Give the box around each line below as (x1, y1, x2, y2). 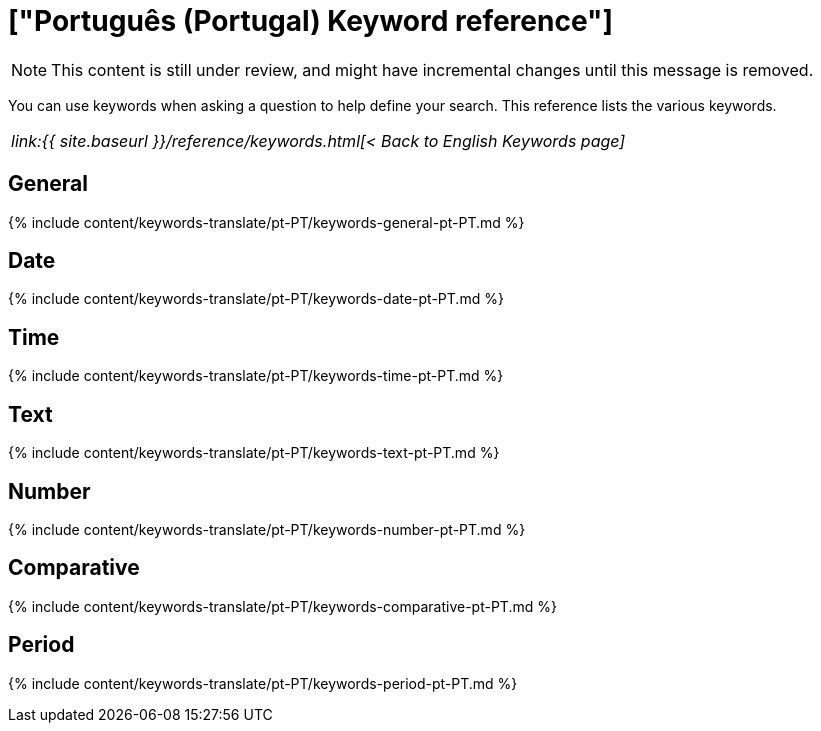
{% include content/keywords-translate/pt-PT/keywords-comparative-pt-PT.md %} (8, 597, 557, 615)
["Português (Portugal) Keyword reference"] (8, 4, 614, 38)
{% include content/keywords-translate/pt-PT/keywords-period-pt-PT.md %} (8, 674, 518, 692)
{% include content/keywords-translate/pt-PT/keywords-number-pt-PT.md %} (8, 520, 526, 538)
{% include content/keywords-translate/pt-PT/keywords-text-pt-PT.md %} (8, 444, 500, 462)
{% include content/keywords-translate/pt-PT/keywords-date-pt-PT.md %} (8, 290, 504, 308)
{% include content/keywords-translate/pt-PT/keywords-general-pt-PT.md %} (8, 213, 525, 231)
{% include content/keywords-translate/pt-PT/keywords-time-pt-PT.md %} (8, 367, 504, 385)
